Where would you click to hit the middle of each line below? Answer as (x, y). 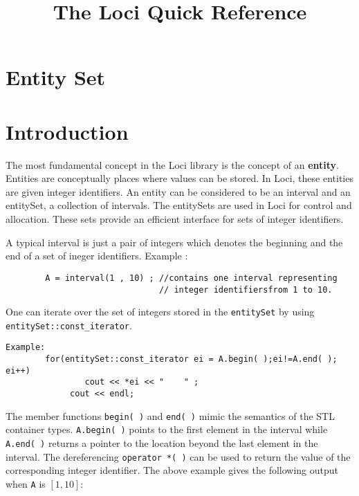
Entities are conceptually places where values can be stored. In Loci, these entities (179, 178)
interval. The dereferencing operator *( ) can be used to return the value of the (178, 456)
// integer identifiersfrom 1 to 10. (246, 290)
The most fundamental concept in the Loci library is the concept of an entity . (172, 164)
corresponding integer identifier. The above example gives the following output (172, 470)
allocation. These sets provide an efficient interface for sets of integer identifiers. (175, 219)
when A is (26, 483)
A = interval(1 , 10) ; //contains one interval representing (191, 278)
